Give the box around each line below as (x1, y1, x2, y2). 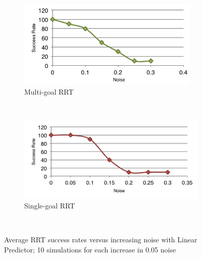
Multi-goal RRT (24, 86, 74, 97)
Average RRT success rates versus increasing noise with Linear (4, 234, 197, 244)
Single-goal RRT (24, 200, 75, 210)
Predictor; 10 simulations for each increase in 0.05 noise (4, 244, 176, 254)
